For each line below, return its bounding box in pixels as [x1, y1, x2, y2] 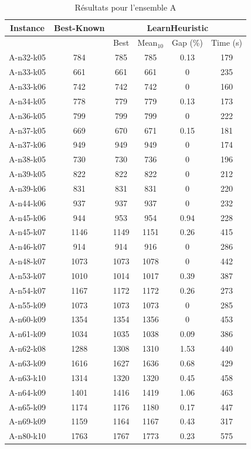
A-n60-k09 [9, 313, 46, 325]
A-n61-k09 [9, 328, 46, 340]
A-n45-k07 [9, 226, 46, 238]
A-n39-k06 [9, 182, 46, 194]
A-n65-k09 [9, 400, 46, 413]
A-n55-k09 [9, 298, 46, 311]
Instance [10, 21, 45, 33]
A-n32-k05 [9, 51, 46, 63]
